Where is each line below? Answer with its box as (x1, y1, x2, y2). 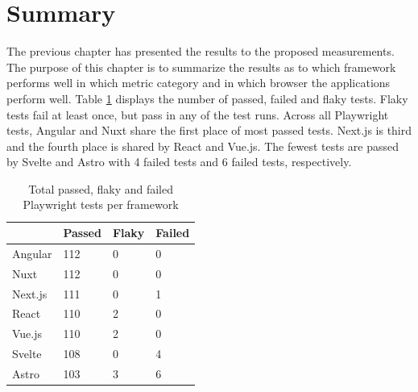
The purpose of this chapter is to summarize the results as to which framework (6, 58, 396, 75)
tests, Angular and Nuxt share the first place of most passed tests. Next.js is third (6, 122, 412, 139)
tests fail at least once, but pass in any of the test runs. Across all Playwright (6, 106, 389, 123)
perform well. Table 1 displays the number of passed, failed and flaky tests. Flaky (6, 90, 408, 106)
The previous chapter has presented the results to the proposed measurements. (6, 43, 395, 60)
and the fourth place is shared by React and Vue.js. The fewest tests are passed (6, 137, 399, 154)
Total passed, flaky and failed (28, 180, 174, 197)
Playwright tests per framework (23, 196, 179, 213)
